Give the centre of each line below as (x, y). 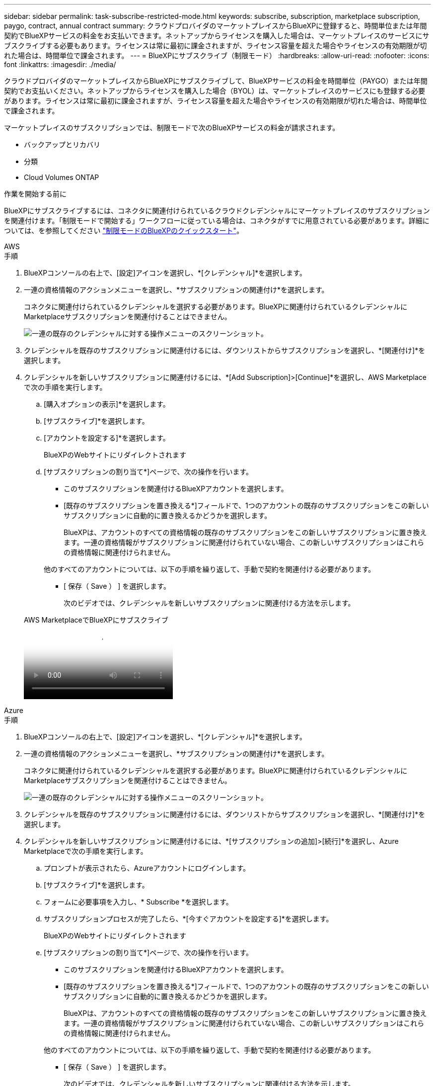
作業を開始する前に (35, 194)
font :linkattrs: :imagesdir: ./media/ (60, 64)
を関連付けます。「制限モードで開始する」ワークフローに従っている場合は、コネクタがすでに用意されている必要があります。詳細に (217, 221)
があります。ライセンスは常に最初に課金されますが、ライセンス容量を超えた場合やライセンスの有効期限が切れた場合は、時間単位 (216, 101)
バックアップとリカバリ (62, 144)
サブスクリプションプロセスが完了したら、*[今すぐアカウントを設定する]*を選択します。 (188, 919)
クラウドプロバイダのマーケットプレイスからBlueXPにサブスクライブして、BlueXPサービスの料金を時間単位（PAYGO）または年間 (216, 81)
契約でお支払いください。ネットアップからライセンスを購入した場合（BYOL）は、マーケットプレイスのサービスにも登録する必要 (215, 91)
